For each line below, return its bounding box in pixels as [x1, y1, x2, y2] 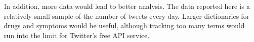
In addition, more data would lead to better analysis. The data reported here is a [4, 1, 250, 11]
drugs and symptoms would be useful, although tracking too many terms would [4, 20, 245, 31]
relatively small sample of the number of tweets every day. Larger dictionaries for [4, 10, 250, 21]
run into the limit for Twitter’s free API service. [4, 30, 150, 40]
